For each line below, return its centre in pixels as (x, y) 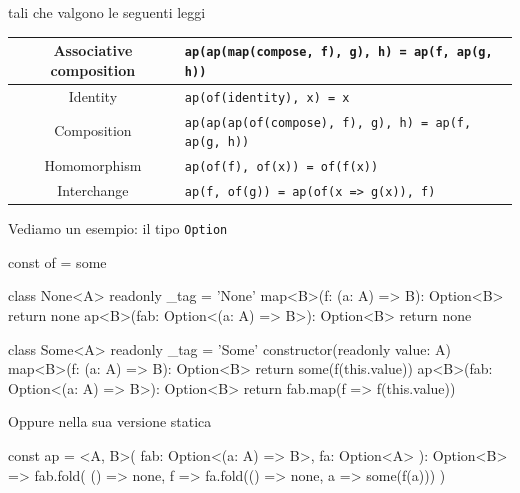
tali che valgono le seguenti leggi (107, 12)
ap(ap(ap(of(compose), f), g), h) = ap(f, (328, 122)
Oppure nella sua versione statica (110, 421)
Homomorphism (93, 165)
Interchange (93, 190)
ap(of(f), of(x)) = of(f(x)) (281, 167)
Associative (93, 50)
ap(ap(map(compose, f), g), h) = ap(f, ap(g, (338, 52)
